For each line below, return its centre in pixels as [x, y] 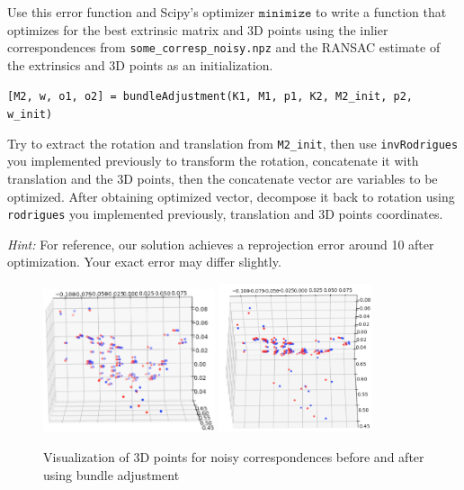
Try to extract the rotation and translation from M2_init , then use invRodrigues [233, 143]
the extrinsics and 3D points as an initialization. [140, 64]
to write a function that [381, 12]
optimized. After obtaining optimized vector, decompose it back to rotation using [231, 196]
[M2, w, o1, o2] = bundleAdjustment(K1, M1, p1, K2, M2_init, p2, [210, 97]
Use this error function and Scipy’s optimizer [131, 12]
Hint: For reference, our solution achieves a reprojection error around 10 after [221, 244]
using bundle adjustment [112, 474]
